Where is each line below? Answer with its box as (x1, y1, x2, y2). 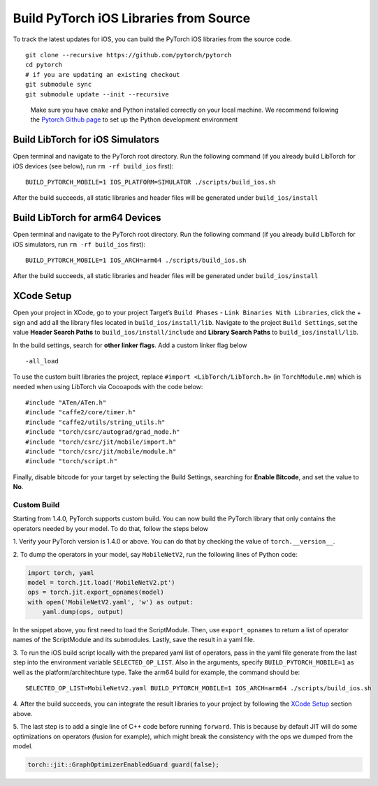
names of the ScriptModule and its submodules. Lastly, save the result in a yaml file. (13, 636, 255, 644)
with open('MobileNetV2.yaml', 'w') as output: (27, 598, 194, 606)
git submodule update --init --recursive (25, 90, 169, 98)
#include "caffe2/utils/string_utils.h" (25, 418, 166, 426)
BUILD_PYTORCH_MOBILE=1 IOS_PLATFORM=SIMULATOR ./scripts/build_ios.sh (25, 178, 276, 186)
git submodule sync (25, 80, 92, 89)
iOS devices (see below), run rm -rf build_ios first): (13, 161, 174, 170)
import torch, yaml (27, 569, 94, 576)
